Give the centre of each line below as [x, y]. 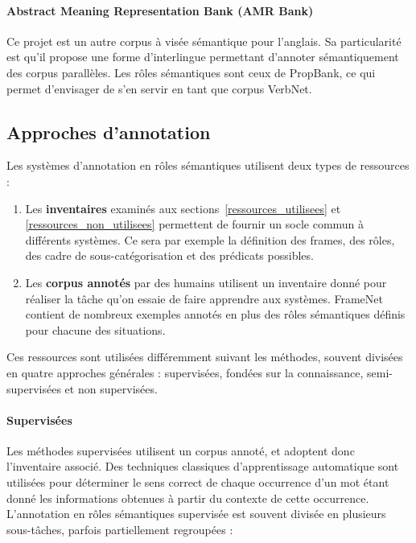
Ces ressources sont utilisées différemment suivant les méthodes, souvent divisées [205, 357]
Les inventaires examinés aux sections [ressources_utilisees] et [183, 208]
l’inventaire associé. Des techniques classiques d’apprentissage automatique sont [203, 466]
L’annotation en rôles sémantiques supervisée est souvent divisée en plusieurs [196, 514]
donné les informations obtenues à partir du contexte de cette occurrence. [188, 498]
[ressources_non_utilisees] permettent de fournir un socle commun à [195, 224]
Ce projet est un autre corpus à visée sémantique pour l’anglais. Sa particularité [204, 41]
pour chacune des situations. [95, 329]
